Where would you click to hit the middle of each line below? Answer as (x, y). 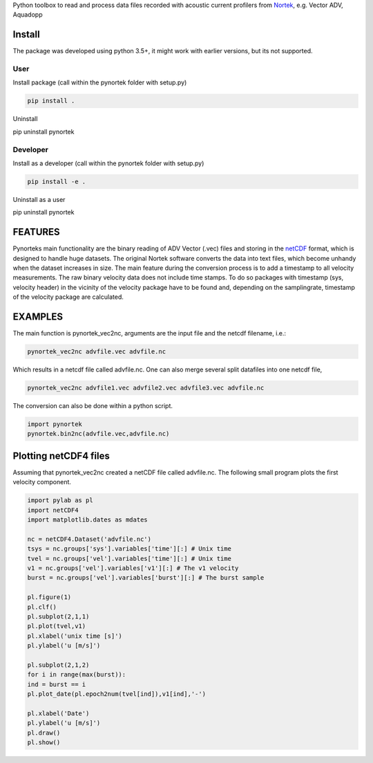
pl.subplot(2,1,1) (58, 616)
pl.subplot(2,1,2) (58, 665)
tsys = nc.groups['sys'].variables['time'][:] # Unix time (129, 549)
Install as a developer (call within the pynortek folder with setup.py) (108, 163)
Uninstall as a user (39, 199)
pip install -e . (57, 181)
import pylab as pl (60, 500)
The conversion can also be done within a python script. (93, 406)
